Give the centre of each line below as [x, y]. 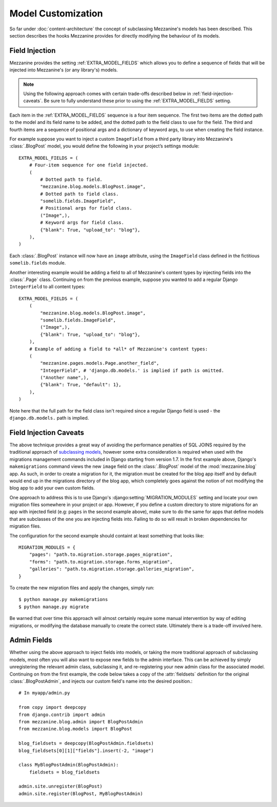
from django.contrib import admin [62, 715]
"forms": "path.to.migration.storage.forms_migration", [101, 562]
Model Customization [56, 13]
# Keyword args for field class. [82, 223]
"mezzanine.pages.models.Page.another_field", [100, 363]
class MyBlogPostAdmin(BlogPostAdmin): [69, 765]
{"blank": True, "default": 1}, [81, 385]
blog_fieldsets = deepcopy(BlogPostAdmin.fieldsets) [86, 743]
